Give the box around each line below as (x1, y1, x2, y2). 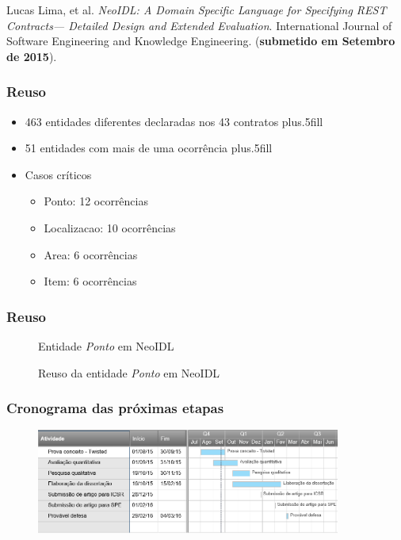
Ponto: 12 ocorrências (44, 193, 148, 209)
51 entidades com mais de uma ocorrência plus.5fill (25, 140, 273, 156)
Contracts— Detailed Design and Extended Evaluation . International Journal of (6, 17, 392, 33)
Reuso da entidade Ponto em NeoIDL (38, 364, 220, 381)
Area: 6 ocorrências (44, 246, 138, 262)
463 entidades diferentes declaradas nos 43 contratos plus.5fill (25, 113, 323, 129)
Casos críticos (25, 166, 92, 182)
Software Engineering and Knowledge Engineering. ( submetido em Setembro (6, 33, 395, 49)
